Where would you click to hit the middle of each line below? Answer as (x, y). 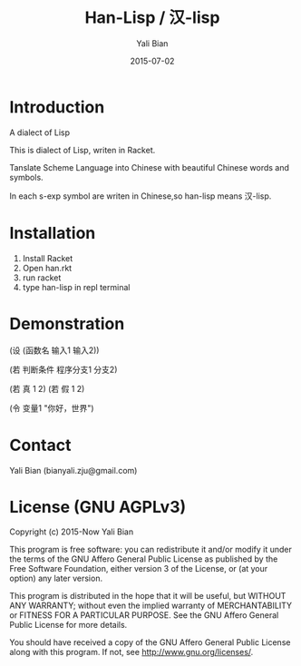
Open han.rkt (47, 268)
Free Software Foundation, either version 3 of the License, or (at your (139, 569)
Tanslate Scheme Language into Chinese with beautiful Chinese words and (150, 167)
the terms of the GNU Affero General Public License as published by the (144, 559)
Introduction (57, 107)
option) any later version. (56, 578)
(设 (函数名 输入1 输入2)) (54, 350)
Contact (40, 445)
